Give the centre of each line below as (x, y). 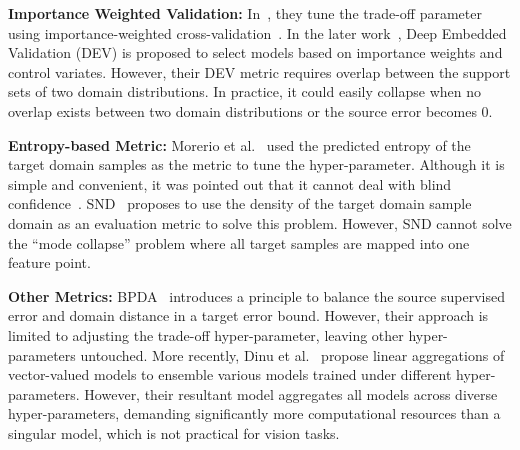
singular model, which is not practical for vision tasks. (174, 432)
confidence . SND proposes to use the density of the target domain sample (240, 203)
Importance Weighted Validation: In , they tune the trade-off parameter (245, 13)
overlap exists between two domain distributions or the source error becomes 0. (250, 110)
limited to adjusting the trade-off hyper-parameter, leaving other (206, 334)
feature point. (49, 262)
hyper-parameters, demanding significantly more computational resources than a (254, 413)
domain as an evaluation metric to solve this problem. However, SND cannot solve (260, 222)
